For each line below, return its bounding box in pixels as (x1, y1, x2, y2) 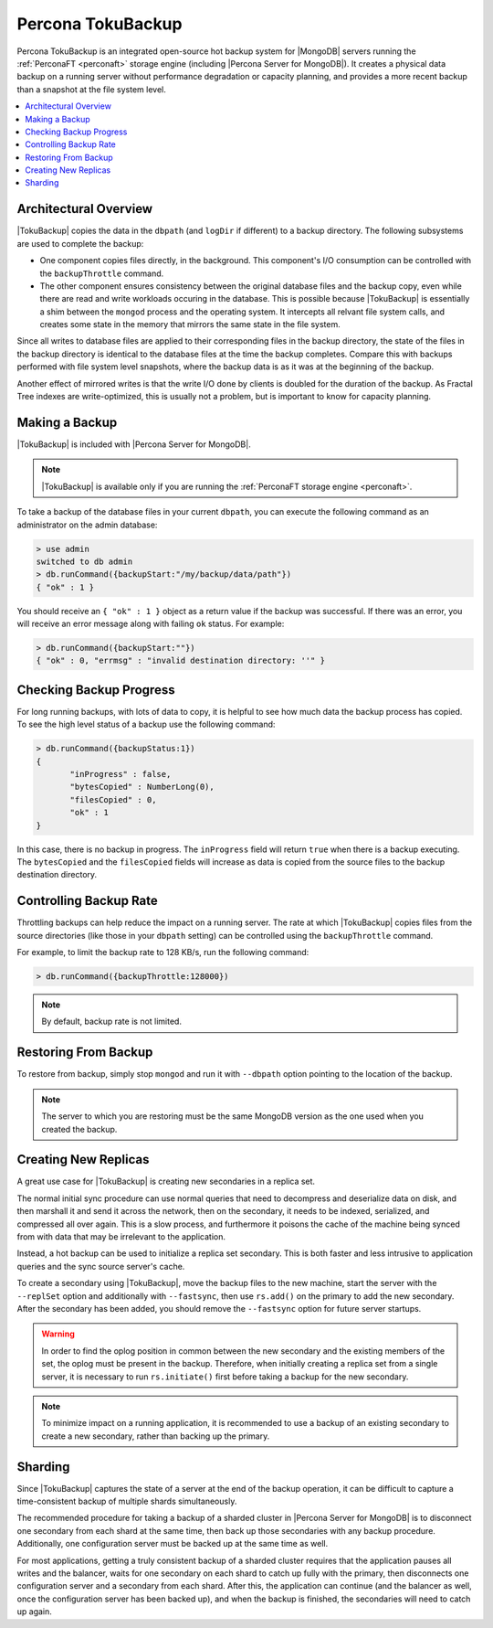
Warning (41, 1328, 75, 1339)
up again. (16, 1606, 52, 1617)
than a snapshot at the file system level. (16, 83, 166, 95)
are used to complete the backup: (16, 238, 144, 249)
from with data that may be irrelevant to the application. (16, 1231, 226, 1242)
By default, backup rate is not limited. (41, 1016, 183, 1027)
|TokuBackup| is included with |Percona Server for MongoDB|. (16, 439, 251, 450)
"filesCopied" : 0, (69, 794, 157, 804)
